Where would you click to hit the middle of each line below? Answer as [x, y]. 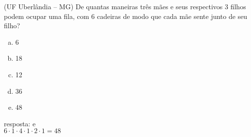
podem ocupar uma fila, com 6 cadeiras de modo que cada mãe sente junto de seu [126, 16]
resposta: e [20, 123]
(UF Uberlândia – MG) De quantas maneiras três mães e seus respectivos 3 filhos [125, 6]
